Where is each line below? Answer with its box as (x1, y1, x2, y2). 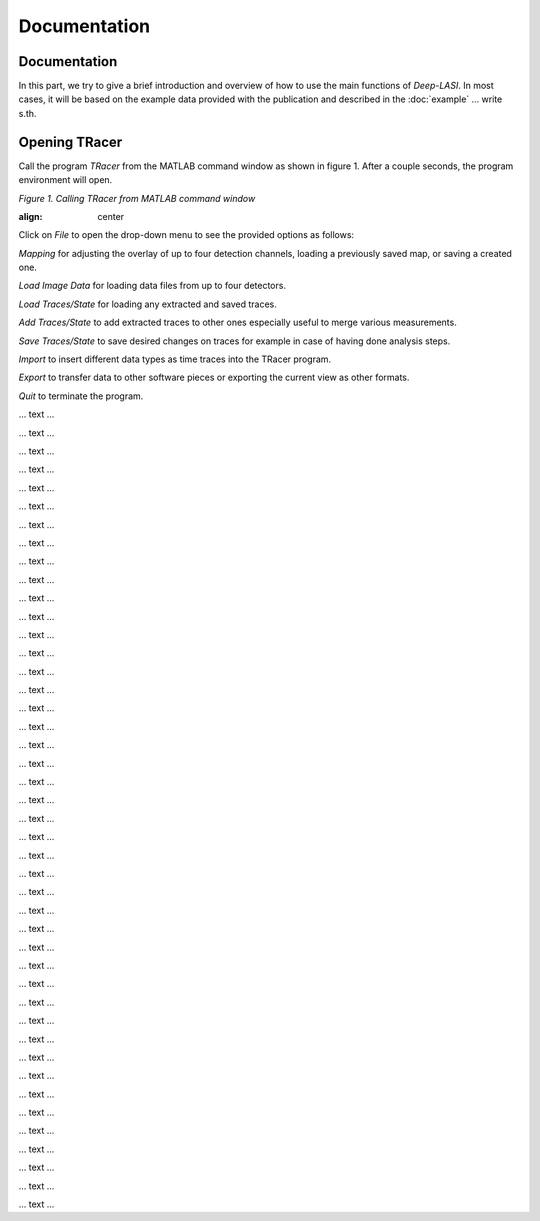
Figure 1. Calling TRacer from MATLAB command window (18, 192, 256, 204)
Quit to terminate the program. (18, 390, 144, 402)
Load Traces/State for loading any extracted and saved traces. (18, 298, 277, 310)
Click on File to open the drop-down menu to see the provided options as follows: (18, 229, 355, 241)
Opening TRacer (18, 133, 123, 150)
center (97, 210, 125, 222)
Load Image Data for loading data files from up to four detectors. (18, 280, 287, 292)
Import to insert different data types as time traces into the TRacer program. (18, 353, 332, 365)
